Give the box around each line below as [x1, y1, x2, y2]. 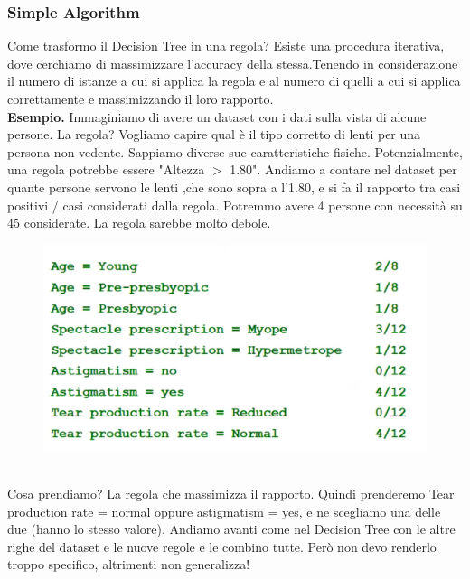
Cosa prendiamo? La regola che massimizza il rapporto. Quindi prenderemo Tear [7, 483, 455, 502]
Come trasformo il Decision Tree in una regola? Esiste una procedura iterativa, [7, 36, 445, 55]
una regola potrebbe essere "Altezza [7, 160, 205, 179]
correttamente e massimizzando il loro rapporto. [7, 89, 274, 107]
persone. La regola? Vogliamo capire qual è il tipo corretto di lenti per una [7, 125, 421, 144]
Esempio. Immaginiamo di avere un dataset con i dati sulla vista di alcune [7, 107, 427, 126]
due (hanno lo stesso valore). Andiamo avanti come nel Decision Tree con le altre [7, 519, 456, 538]
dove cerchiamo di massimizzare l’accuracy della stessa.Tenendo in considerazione [7, 53, 458, 72]
